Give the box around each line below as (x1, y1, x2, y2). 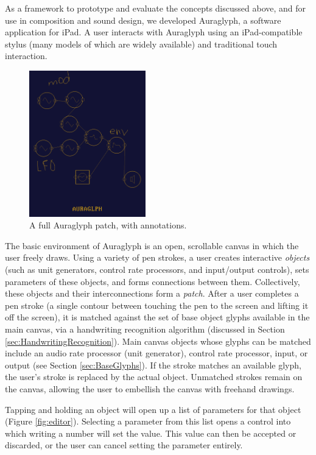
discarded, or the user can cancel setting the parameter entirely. (5, 439, 243, 451)
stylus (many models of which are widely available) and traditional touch (5, 37, 278, 50)
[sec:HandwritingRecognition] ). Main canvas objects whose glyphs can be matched (5, 334, 311, 347)
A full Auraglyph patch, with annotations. (29, 219, 187, 231)
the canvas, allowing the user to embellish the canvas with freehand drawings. (5, 383, 295, 395)
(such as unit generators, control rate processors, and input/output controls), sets (5, 263, 309, 276)
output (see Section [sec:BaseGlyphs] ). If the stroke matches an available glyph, (5, 358, 301, 371)
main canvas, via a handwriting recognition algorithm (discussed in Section (5, 323, 285, 336)
